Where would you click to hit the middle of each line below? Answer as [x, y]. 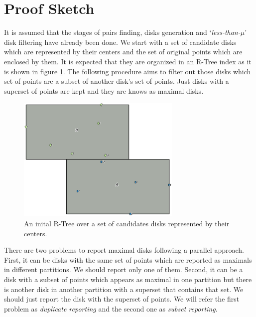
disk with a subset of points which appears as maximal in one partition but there [128, 279]
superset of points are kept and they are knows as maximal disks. [104, 90]
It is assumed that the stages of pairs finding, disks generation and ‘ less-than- [122, 32]
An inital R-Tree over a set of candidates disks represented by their [127, 223]
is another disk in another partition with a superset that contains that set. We [124, 289]
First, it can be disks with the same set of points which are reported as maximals [128, 259]
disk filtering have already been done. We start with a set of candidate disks [120, 42]
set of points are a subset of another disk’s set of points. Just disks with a [117, 81]
